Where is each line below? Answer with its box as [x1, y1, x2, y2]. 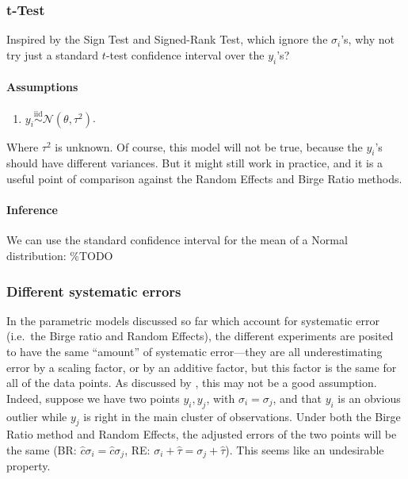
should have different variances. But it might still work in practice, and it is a [6, 155, 383, 171]
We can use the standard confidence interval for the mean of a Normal [6, 232, 348, 248]
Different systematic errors [6, 281, 181, 301]
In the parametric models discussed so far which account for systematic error [6, 312, 379, 328]
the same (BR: [6, 441, 77, 458]
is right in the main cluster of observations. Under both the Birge [83, 408, 401, 424]
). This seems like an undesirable [225, 441, 384, 458]
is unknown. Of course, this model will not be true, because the [55, 138, 363, 155]
